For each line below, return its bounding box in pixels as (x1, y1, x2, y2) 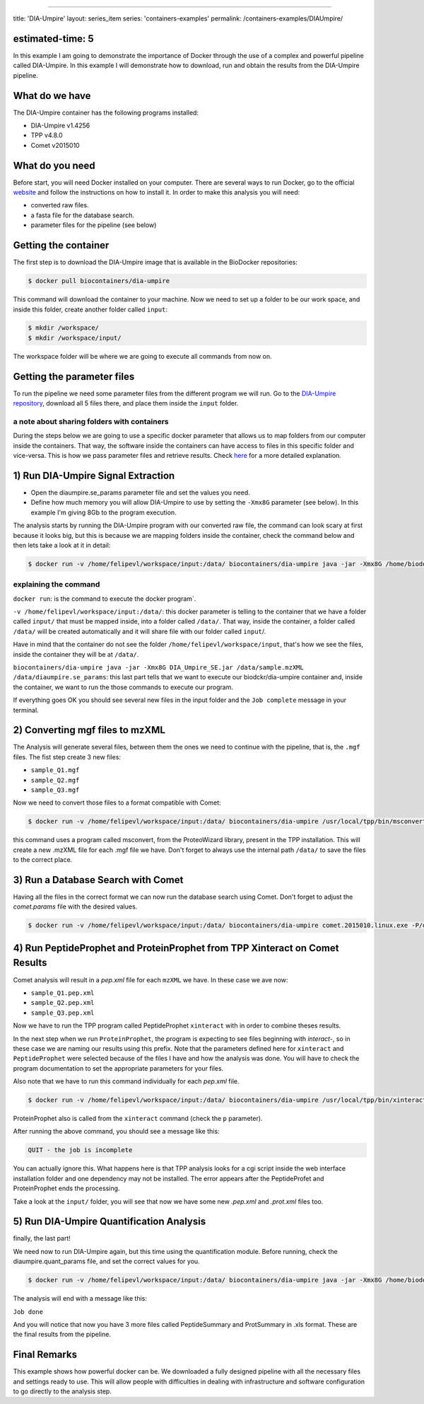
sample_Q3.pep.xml (30, 1008, 95, 1017)
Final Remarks (13, 1349, 78, 1361)
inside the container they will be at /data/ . (13, 650, 139, 658)
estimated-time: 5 (13, 33, 95, 45)
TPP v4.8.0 (30, 131, 63, 139)
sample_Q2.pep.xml (30, 999, 95, 1007)
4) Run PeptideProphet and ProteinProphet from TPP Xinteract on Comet (13, 942, 339, 954)
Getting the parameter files (13, 370, 135, 382)
